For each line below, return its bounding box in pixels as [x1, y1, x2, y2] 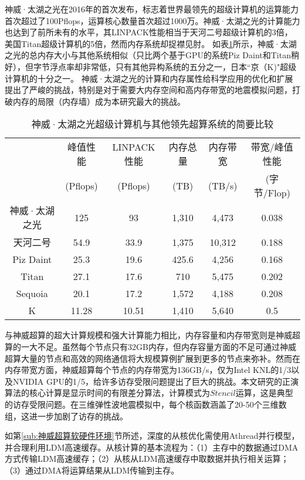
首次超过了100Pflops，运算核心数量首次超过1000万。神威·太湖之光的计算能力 [5, 14, 300, 26]
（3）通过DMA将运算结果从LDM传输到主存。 [5, 464, 179, 476]
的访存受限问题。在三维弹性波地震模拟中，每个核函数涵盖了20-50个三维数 [5, 398, 287, 410]
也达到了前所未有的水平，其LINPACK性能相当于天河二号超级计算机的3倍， [5, 26, 293, 38]
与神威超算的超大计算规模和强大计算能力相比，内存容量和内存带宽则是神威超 [5, 329, 300, 341]
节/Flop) [253, 186, 290, 200]
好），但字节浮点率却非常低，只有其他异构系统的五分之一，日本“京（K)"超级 [5, 60, 297, 72]
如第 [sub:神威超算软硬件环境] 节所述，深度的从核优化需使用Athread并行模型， [5, 429, 300, 442]
